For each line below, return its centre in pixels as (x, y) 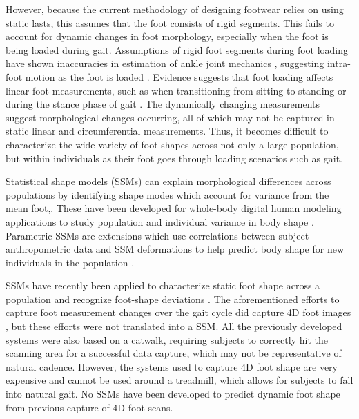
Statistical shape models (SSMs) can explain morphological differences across (168, 181)
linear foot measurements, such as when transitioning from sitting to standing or (176, 90)
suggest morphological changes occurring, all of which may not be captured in (170, 117)
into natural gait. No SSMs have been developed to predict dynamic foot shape (173, 394)
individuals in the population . (70, 262)
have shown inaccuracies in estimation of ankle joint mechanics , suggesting (165, 63)
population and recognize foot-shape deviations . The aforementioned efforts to (173, 299)
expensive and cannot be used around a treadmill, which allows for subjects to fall (179, 380)
